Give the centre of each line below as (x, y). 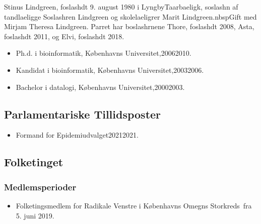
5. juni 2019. (35, 215)
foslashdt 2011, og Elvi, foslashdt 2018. (64, 36)
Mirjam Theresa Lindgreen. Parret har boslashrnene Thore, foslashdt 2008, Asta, (129, 26)
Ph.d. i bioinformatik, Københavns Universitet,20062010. (104, 53)
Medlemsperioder (40, 187)
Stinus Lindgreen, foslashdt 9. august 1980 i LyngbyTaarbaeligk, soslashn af (121, 7)
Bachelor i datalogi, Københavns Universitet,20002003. (100, 87)
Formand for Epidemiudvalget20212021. (77, 135)
